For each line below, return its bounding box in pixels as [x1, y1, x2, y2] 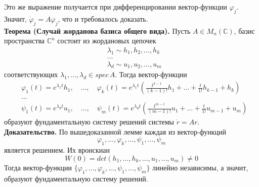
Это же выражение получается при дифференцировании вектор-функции [4, 2, 227, 12]
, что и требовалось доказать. [58, 13, 148, 24]
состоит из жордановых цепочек [57, 35, 156, 46]
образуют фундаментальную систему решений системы [4, 116, 174, 127]
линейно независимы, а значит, [152, 162, 248, 172]
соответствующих [4, 69, 58, 80]
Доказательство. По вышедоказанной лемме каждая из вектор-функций [4, 126, 227, 137]
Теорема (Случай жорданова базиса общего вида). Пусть [4, 25, 191, 36]
